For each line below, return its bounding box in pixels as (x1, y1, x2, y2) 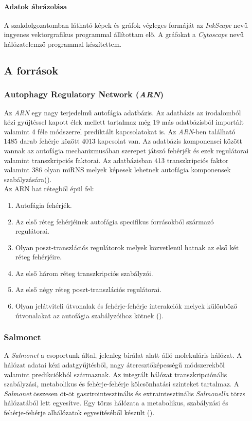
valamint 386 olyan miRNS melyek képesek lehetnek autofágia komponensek (4, 165, 231, 175)
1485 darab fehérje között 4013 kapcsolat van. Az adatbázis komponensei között (4, 136, 242, 146)
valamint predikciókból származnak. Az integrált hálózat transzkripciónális (4, 369, 227, 379)
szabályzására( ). (4, 174, 52, 184)
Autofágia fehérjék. (15, 200, 72, 210)
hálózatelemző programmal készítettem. (4, 38, 122, 49)
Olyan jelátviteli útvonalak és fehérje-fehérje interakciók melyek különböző (15, 301, 237, 311)
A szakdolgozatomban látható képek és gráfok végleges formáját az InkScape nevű (4, 19, 248, 30)
